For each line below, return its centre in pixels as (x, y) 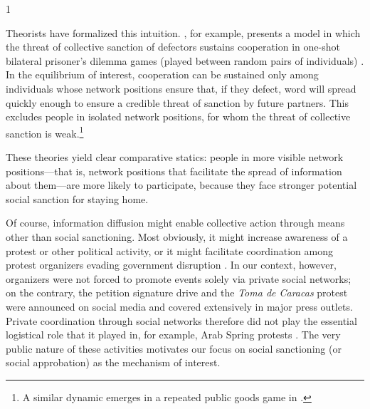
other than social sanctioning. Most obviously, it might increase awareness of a (177, 236)
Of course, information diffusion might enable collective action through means (175, 223)
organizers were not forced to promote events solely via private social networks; (179, 278)
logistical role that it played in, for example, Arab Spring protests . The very (173, 335)
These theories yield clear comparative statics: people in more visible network (175, 157)
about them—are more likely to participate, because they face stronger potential (181, 185)
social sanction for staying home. (77, 198)
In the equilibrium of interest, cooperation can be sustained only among (162, 74)
